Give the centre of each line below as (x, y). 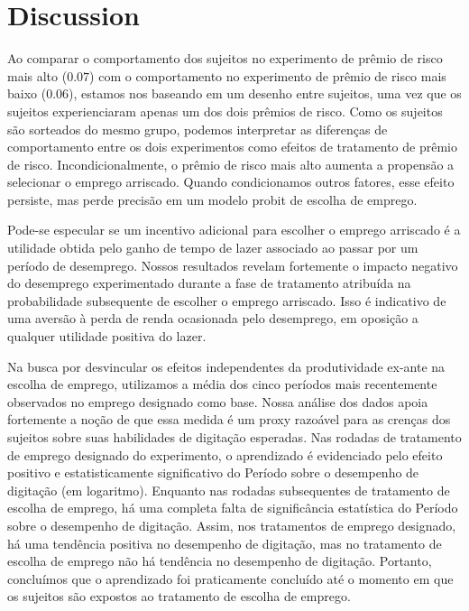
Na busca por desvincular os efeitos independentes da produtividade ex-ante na (226, 366)
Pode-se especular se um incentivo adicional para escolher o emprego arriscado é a (234, 230)
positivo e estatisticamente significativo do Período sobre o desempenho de (213, 472)
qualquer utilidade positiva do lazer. (107, 336)
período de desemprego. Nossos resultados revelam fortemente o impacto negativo (233, 265)
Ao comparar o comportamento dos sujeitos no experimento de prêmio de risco (225, 58)
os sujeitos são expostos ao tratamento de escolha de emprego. (179, 596)
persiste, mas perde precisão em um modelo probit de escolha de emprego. (212, 199)
